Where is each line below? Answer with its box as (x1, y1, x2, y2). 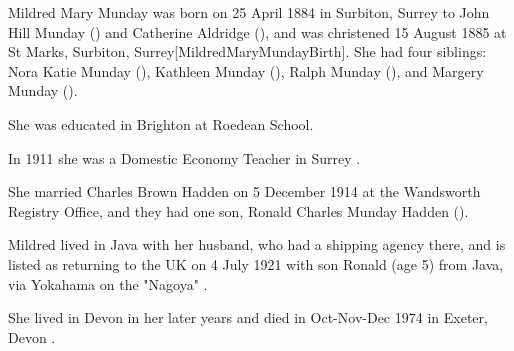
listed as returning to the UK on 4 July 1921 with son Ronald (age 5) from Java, (8, 253, 504, 274)
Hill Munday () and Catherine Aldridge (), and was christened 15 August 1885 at (8, 21, 507, 42)
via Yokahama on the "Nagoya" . (8, 273, 208, 294)
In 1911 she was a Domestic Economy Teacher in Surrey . (8, 147, 361, 168)
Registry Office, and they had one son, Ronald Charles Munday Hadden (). (8, 200, 469, 221)
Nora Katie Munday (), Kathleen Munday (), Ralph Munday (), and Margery (8, 60, 484, 81)
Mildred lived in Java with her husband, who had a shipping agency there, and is (8, 234, 506, 255)
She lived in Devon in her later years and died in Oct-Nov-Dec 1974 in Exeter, (8, 307, 488, 328)
